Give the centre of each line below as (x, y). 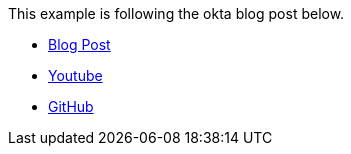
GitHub (71, 106)
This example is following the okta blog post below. (176, 13)
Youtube (75, 75)
